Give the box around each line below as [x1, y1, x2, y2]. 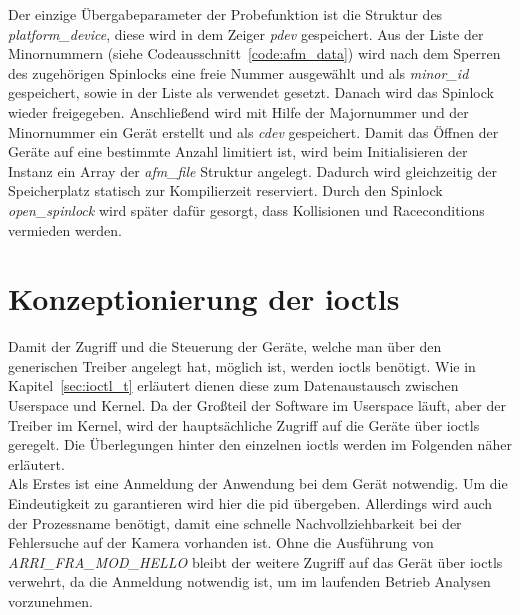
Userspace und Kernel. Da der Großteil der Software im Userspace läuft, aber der [8, 395, 506, 416]
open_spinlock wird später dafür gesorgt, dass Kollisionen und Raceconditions [8, 199, 485, 220]
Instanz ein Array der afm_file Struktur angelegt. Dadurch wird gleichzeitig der [8, 160, 497, 181]
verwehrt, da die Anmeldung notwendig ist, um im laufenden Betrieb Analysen [8, 571, 491, 592]
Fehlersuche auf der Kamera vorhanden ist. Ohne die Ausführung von [8, 532, 434, 553]
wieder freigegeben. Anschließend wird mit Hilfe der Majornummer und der [8, 101, 469, 122]
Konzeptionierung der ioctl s [8, 278, 400, 319]
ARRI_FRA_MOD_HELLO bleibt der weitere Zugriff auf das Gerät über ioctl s [8, 551, 503, 572]
